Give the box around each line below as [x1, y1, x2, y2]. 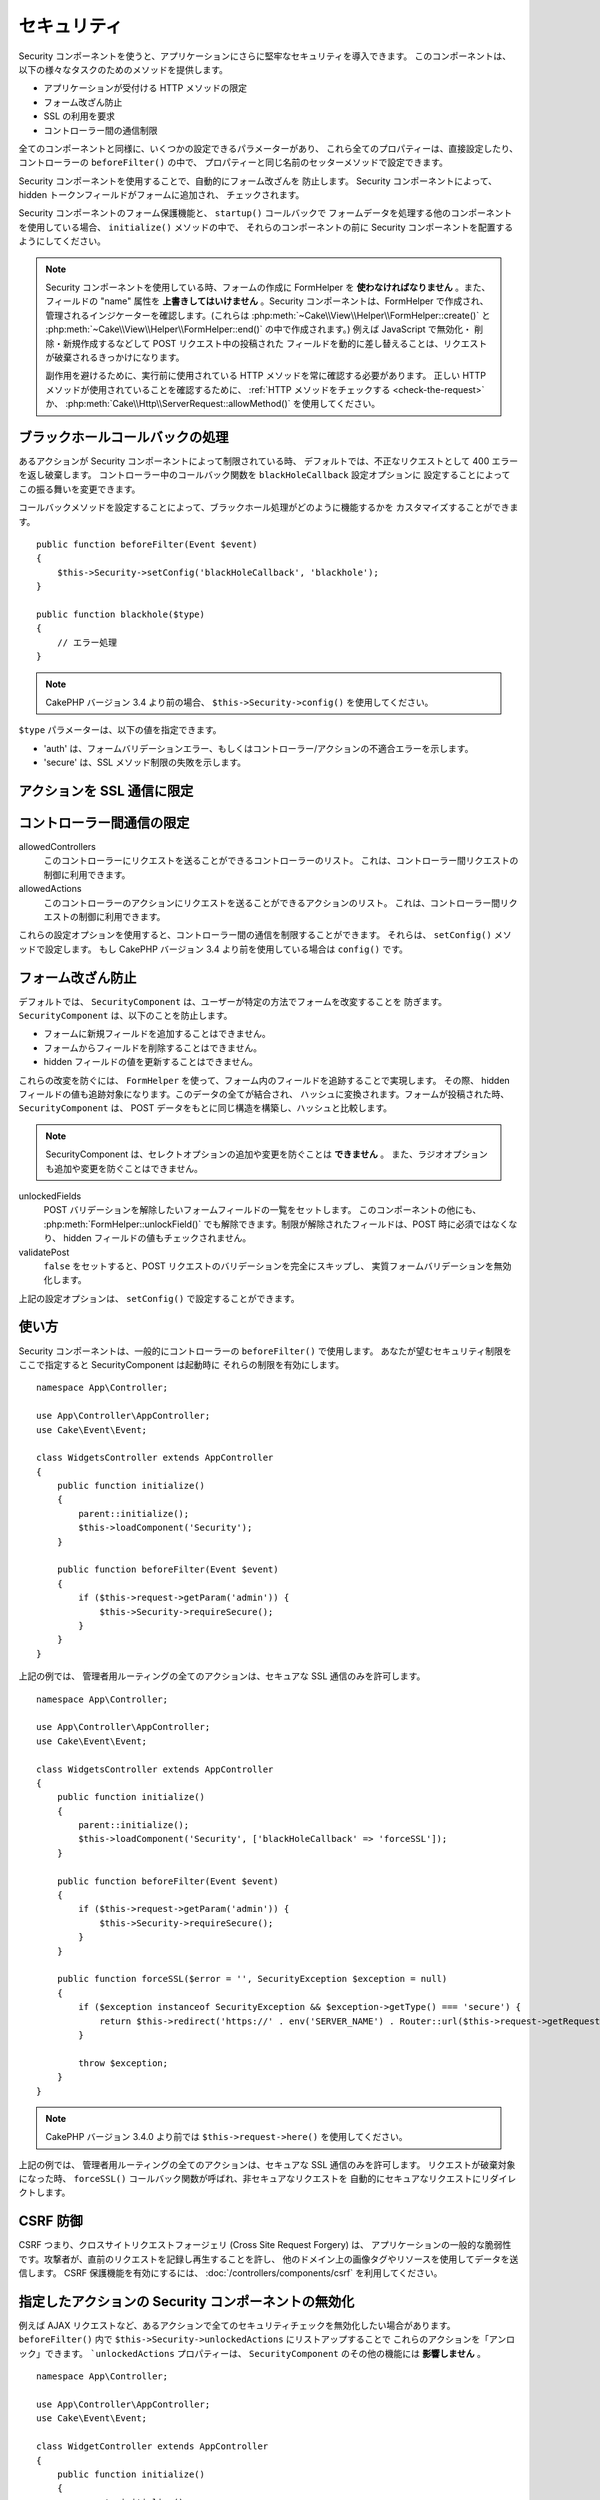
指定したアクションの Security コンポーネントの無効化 [18, 2293, 355, 2310]
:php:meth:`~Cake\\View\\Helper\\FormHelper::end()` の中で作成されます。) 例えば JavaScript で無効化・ [45, 323, 472, 335]
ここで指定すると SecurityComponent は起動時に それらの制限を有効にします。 [18, 1358, 345, 1370]
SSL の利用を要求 [43, 110, 115, 122]
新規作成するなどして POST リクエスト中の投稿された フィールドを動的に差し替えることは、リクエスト [62, 337, 488, 349]
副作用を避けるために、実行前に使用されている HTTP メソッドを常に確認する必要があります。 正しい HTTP [45, 370, 487, 382]
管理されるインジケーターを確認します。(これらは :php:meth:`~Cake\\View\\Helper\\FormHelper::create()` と [45, 309, 491, 321]
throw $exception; [78, 2057, 169, 2069]
